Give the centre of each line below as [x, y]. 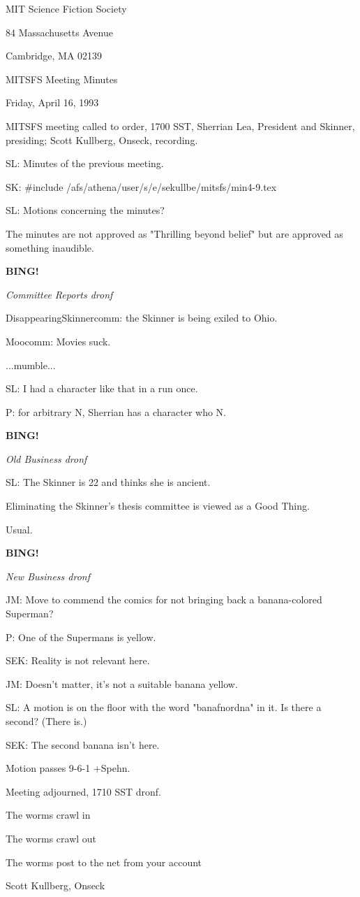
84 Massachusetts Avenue [59, 32]
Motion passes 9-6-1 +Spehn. [68, 768]
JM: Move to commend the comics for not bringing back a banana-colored [164, 600]
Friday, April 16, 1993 [52, 102]
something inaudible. [50, 247]
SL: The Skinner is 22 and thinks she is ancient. [108, 482]
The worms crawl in [48, 815]
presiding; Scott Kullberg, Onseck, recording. [102, 139]
